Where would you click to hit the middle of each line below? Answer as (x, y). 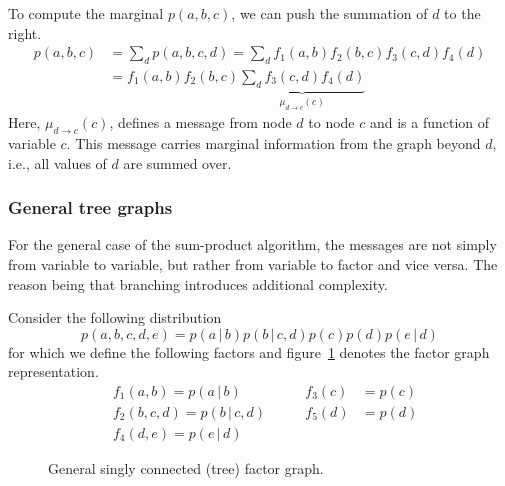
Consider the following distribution (115, 317)
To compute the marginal (86, 13)
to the (462, 13)
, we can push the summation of (329, 13)
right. (25, 32)
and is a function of (429, 122)
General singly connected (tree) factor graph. (186, 468)
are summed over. (177, 162)
